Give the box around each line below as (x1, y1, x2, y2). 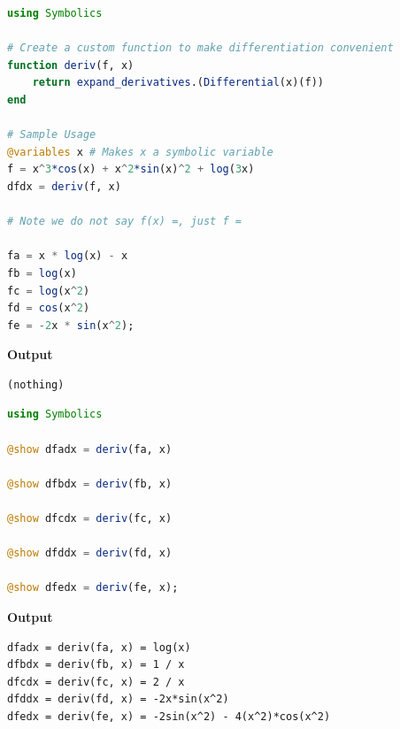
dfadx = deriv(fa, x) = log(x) (7, 641, 191, 654)
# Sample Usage (7, 128, 96, 142)
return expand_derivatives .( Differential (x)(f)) (32, 76, 324, 89)
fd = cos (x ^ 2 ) (7, 302, 90, 315)
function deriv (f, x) (7, 58, 135, 72)
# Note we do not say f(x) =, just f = (7, 215, 242, 228)
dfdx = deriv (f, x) (7, 180, 121, 193)
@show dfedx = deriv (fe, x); (7, 581, 179, 595)
